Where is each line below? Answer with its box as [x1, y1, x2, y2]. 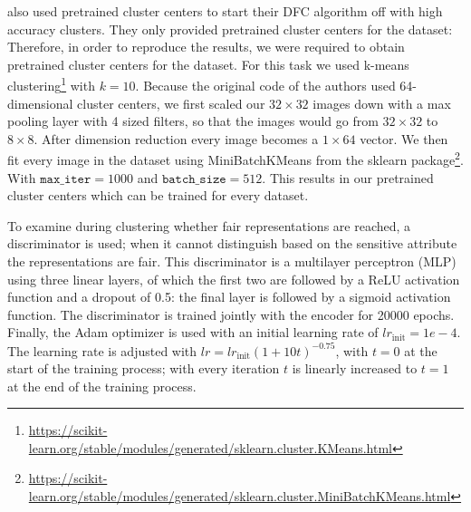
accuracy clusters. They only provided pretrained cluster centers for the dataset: [7, 19, 453, 38]
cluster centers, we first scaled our [77, 93, 265, 112]
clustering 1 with [7, 73, 95, 95]
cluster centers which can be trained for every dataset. [7, 186, 309, 205]
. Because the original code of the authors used [135, 76, 396, 95]
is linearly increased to [292, 359, 418, 378]
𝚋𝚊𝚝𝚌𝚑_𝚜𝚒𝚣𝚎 [161, 172, 226, 186]
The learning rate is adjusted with [7, 341, 197, 360]
